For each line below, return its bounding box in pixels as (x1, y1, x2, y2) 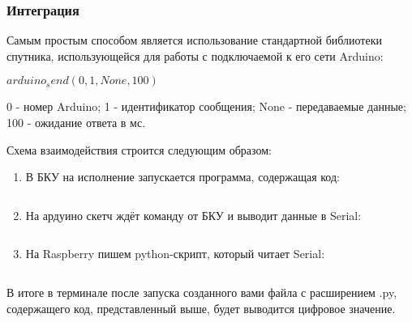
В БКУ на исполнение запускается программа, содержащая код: (25, 168, 340, 185)
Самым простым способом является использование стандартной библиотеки (6, 32, 382, 49)
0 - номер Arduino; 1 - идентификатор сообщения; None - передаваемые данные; (6, 98, 406, 115)
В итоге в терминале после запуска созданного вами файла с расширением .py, (6, 283, 397, 300)
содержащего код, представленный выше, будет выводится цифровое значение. (6, 299, 396, 316)
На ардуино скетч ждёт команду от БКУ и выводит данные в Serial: (25, 206, 362, 223)
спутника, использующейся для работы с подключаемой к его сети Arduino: (6, 47, 384, 64)
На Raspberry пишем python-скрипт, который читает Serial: (25, 245, 325, 262)
